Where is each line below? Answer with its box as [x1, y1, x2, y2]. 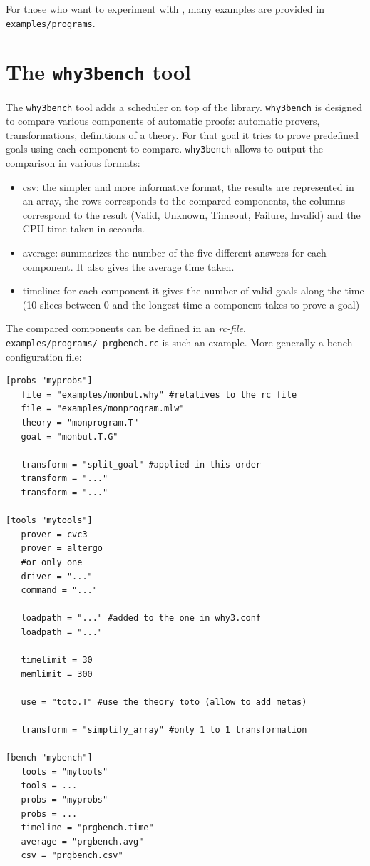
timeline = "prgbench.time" [21, 823, 154, 833]
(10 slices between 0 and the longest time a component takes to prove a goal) [22, 297, 360, 311]
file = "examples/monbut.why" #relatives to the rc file [21, 389, 297, 400]
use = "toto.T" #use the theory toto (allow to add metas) [21, 696, 307, 707]
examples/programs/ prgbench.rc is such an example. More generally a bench [6, 334, 353, 349]
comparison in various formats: [6, 155, 140, 170]
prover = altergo [21, 543, 103, 554]
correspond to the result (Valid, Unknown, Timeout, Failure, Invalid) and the [22, 207, 361, 222]
